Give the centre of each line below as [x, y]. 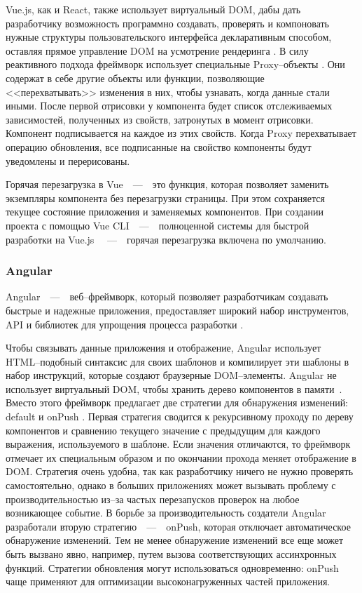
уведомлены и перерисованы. [68, 160]
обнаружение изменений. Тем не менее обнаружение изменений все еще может [175, 540]
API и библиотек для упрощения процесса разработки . [125, 324]
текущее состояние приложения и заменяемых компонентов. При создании [165, 212]
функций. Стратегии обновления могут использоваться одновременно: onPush [172, 567]
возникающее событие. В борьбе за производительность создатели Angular [166, 513]
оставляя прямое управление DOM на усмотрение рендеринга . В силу [157, 50]
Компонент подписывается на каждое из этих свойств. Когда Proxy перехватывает [181, 133]
